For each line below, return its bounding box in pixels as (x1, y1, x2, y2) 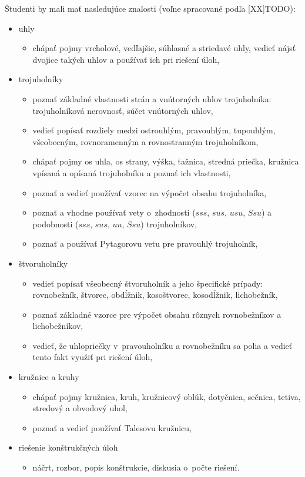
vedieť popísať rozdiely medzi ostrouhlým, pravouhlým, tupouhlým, (32, 124, 276, 136)
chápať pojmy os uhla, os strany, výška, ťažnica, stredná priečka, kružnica (32, 155, 299, 167)
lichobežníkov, (32, 320, 83, 332)
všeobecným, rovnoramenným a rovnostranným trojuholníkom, (32, 135, 259, 147)
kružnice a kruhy (18, 371, 79, 383)
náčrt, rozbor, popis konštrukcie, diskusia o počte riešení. (32, 461, 240, 473)
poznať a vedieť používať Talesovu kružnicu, (32, 421, 192, 434)
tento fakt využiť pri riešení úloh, (32, 351, 153, 363)
